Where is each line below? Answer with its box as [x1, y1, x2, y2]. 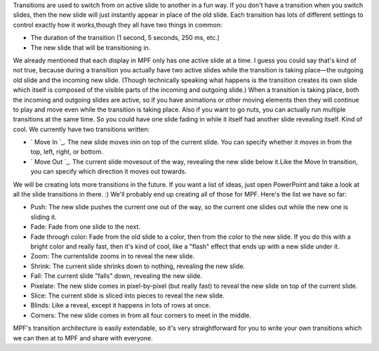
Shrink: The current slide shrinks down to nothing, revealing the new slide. [30, 262, 246, 270]
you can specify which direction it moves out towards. [30, 167, 187, 175]
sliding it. [30, 213, 57, 221]
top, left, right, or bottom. [30, 147, 103, 156]
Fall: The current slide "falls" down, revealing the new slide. [30, 272, 203, 280]
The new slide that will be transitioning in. [30, 43, 151, 52]
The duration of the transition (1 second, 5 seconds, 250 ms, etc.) [30, 34, 220, 42]
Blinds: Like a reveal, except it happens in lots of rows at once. [30, 301, 211, 310]
